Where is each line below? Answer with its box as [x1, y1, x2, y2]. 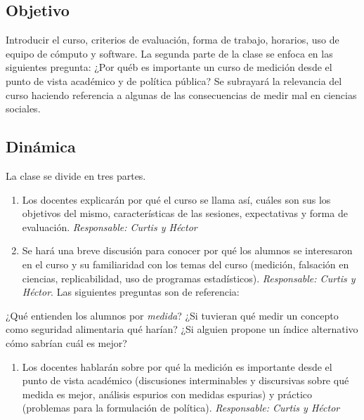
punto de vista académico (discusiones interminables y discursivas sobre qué [22, 373, 349, 388]
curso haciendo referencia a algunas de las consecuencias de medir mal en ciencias [6, 87, 357, 102]
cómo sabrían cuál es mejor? [6, 335, 127, 350]
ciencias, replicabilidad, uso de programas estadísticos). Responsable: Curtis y [22, 270, 356, 285]
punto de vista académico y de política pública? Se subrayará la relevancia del [6, 73, 342, 88]
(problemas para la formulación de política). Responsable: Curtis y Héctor [22, 400, 340, 415]
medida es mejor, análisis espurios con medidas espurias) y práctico [22, 386, 312, 401]
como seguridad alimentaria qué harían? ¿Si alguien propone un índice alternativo [6, 322, 358, 336]
